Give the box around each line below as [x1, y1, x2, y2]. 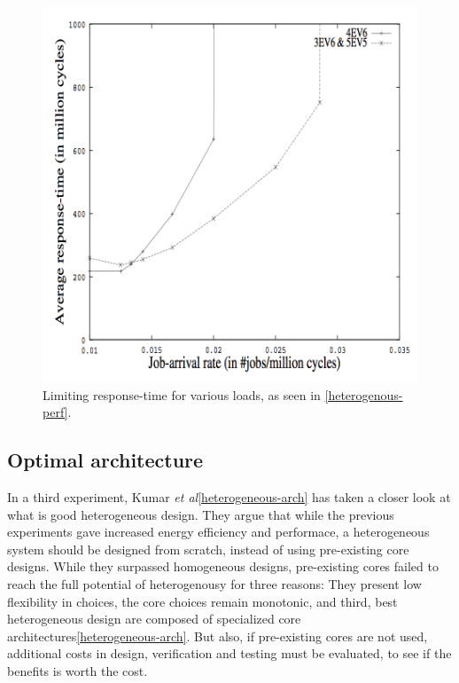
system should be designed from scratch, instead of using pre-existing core [7, 539, 409, 558]
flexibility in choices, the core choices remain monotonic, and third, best [7, 592, 398, 610]
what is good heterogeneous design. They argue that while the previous [7, 505, 394, 523]
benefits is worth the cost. [7, 661, 148, 679]
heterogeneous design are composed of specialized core [7, 609, 301, 628]
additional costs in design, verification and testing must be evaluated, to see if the [7, 644, 452, 663]
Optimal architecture [7, 446, 204, 474]
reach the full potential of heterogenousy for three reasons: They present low [7, 575, 422, 593]
